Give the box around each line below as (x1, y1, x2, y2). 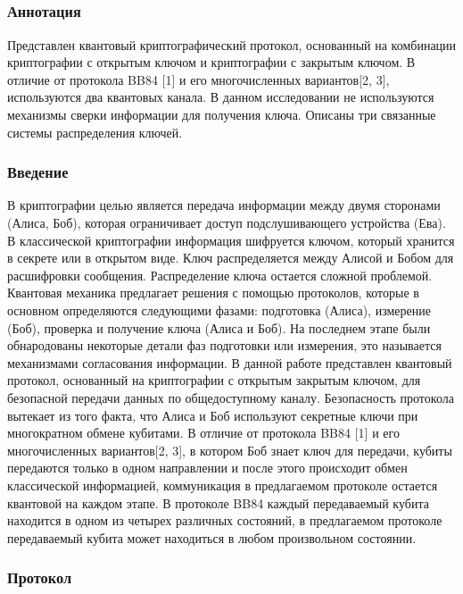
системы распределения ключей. (7, 122, 183, 141)
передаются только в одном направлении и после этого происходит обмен (7, 458, 408, 477)
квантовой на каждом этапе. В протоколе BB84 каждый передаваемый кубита (7, 493, 429, 512)
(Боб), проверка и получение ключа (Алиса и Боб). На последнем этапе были (7, 318, 431, 337)
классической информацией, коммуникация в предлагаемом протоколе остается (7, 475, 438, 494)
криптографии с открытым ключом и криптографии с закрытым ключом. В (7, 53, 416, 71)
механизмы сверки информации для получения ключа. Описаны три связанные (7, 105, 436, 124)
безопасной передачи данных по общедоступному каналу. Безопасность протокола (7, 389, 454, 406)
